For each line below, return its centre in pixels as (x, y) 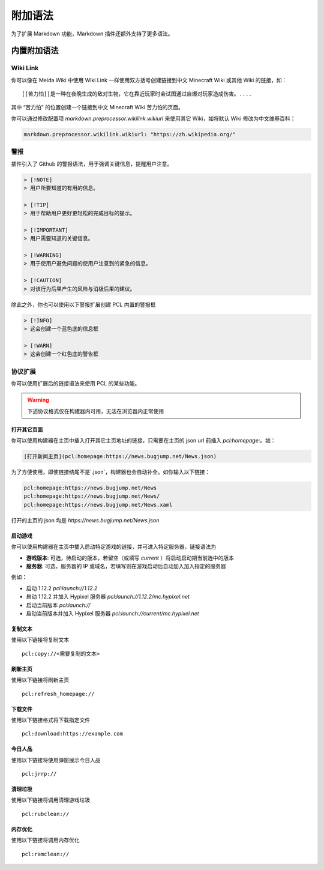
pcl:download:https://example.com (72, 734)
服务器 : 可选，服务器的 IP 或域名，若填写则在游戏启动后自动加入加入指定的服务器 (126, 566)
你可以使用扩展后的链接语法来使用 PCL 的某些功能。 (76, 383)
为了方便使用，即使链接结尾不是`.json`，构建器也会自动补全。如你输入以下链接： (111, 472)
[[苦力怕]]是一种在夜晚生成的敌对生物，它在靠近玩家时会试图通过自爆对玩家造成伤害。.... (137, 94)
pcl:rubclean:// (46, 814)
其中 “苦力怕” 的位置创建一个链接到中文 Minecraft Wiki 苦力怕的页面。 (97, 107)
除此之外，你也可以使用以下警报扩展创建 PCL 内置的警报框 (83, 304)
